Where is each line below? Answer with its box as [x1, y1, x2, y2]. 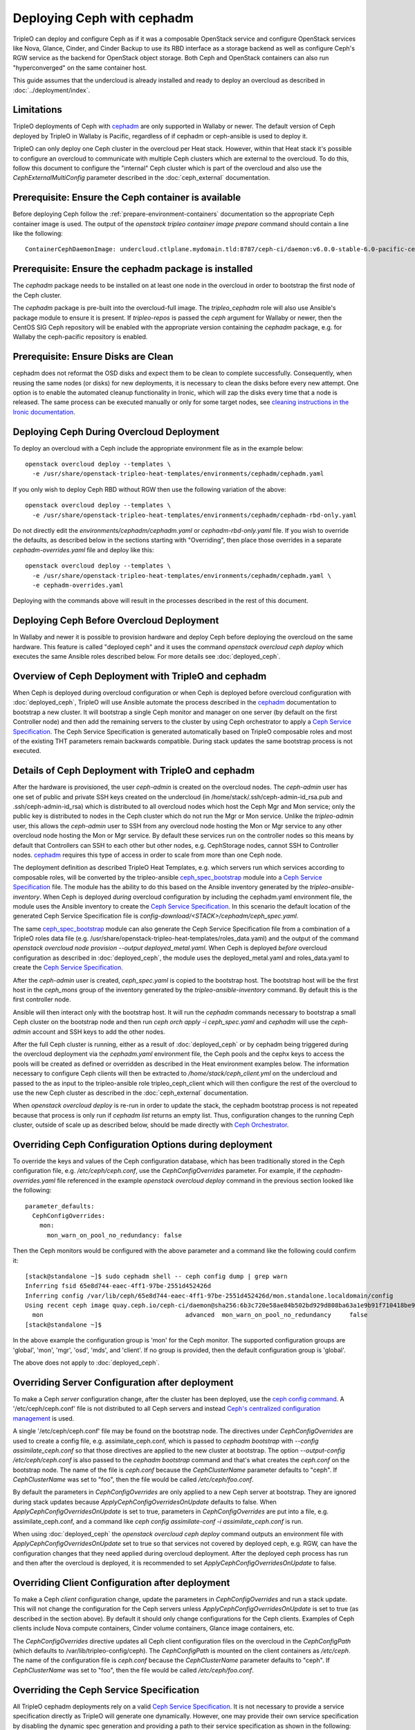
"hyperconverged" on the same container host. [12, 63, 147, 72]
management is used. [12, 1414, 75, 1422]
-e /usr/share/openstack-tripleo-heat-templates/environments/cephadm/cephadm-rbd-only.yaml [32, 511, 358, 519]
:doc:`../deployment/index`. [12, 86, 90, 94]
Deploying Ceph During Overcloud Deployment [12, 426, 220, 437]
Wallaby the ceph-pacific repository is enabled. [12, 333, 148, 341]
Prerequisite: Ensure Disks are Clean [12, 351, 174, 363]
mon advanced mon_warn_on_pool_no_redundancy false [32, 1311, 368, 1319]
